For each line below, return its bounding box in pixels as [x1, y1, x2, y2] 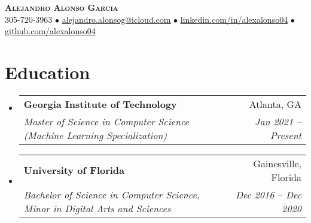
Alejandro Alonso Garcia [5, 1, 118, 13]
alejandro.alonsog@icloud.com [62, 13, 171, 25]
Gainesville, [253, 156, 301, 170]
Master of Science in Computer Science [23, 114, 189, 128]
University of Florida [23, 163, 125, 177]
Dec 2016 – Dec [235, 187, 301, 201]
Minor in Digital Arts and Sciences [23, 201, 171, 215]
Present [270, 128, 301, 142]
